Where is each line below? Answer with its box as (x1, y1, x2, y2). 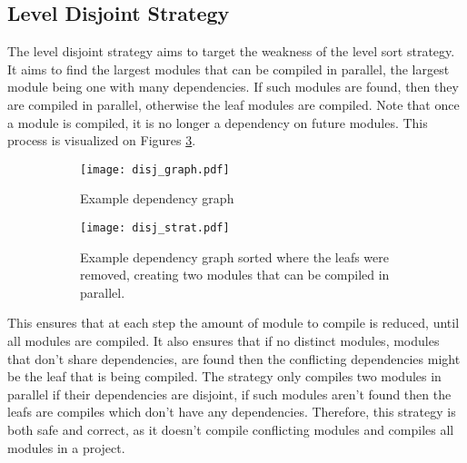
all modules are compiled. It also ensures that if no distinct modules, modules (7, 331, 440, 350)
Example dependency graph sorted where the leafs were (80, 247, 389, 266)
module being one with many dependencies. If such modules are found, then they (7, 77, 459, 96)
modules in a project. (7, 438, 125, 457)
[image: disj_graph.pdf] (80, 163, 230, 176)
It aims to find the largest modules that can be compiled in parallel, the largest (7, 59, 450, 78)
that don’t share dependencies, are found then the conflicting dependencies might (7, 349, 461, 368)
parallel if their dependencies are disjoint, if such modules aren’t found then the (7, 384, 452, 403)
